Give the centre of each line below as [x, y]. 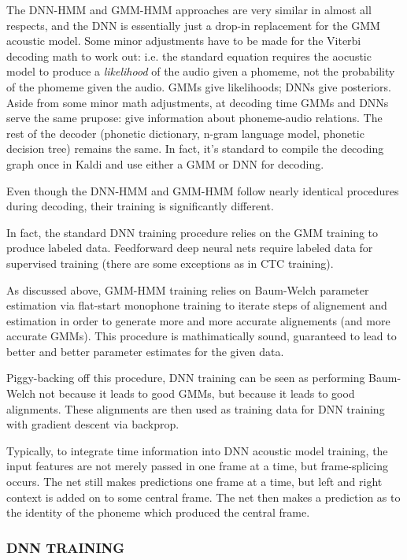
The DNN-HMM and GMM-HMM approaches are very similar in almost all [189, 9]
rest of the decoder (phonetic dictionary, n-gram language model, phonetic [185, 133]
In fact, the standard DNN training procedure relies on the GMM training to [192, 232]
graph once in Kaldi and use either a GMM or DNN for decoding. [165, 163]
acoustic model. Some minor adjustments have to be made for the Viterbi [184, 41]
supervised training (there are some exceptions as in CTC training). [170, 263]
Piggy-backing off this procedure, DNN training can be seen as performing [186, 378]
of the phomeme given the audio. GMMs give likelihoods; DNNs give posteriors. [199, 86]
